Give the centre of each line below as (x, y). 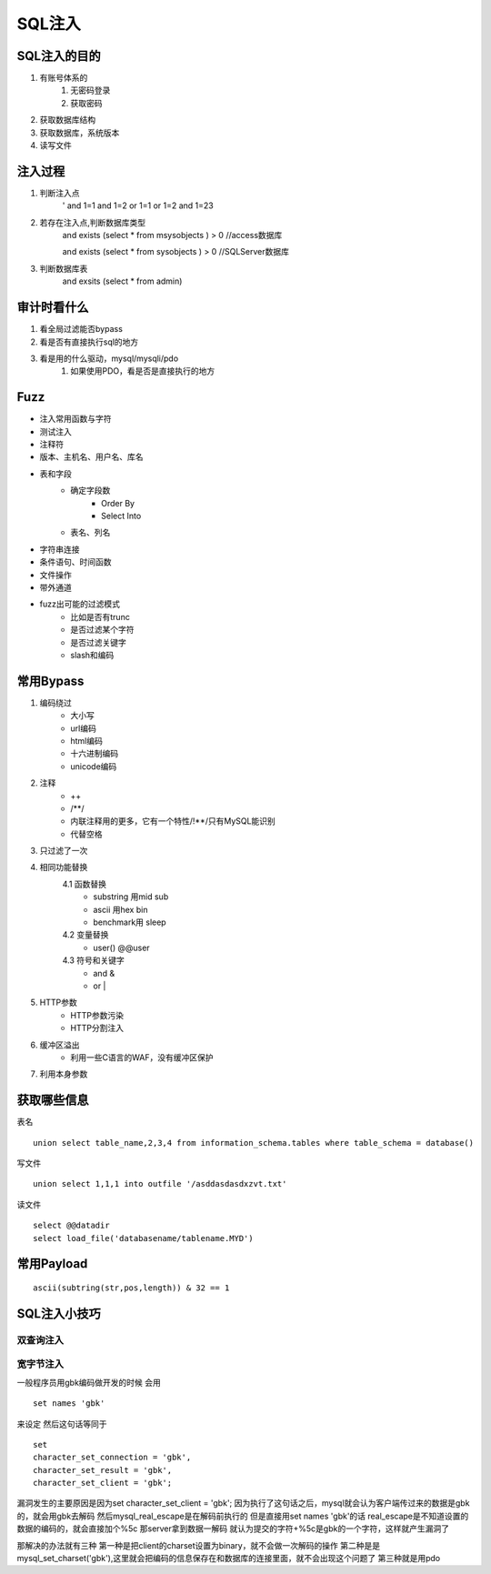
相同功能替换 (64, 867)
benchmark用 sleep (130, 922)
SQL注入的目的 (59, 56)
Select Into (121, 516)
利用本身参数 (64, 1074)
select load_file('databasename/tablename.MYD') (143, 1238)
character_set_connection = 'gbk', (112, 1458)
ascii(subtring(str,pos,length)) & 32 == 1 (131, 1288)
